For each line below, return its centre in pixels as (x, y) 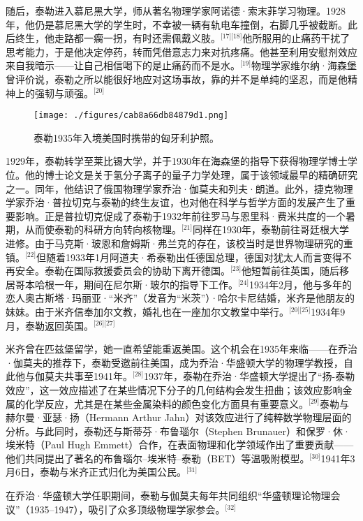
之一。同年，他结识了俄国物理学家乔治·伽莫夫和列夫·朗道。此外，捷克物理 (179, 188)
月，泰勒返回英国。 (50, 325)
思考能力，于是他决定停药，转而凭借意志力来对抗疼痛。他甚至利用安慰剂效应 (181, 51)
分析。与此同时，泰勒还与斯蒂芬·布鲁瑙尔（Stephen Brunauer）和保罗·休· (178, 431)
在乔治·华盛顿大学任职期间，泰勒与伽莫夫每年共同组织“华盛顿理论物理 (168, 496)
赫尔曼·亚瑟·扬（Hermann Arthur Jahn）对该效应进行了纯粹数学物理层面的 (179, 417)
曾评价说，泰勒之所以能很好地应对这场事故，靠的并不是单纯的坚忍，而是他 (177, 79)
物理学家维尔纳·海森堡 (304, 65)
